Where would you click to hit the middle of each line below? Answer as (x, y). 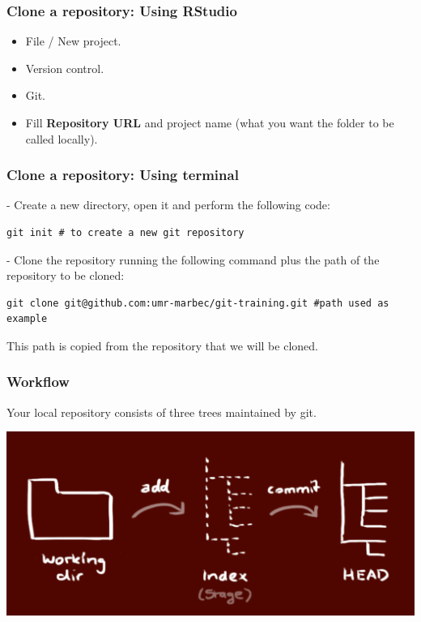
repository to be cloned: (66, 275)
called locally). (62, 138)
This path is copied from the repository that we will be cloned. (162, 345)
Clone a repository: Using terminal (123, 175)
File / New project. (73, 41)
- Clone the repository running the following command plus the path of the (193, 259)
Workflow (38, 382)
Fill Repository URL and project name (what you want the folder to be (210, 122)
